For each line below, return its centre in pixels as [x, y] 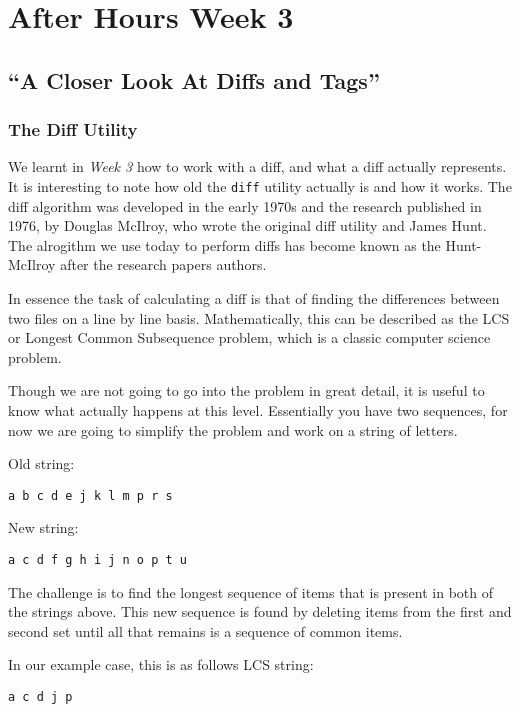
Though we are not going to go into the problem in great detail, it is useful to [246, 390]
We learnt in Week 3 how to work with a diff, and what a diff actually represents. [257, 166]
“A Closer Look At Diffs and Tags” [194, 79]
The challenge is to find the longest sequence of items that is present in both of [251, 591]
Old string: [41, 463]
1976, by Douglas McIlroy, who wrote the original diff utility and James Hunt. [247, 225]
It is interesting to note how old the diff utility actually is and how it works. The [260, 185]
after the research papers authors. [163, 264]
